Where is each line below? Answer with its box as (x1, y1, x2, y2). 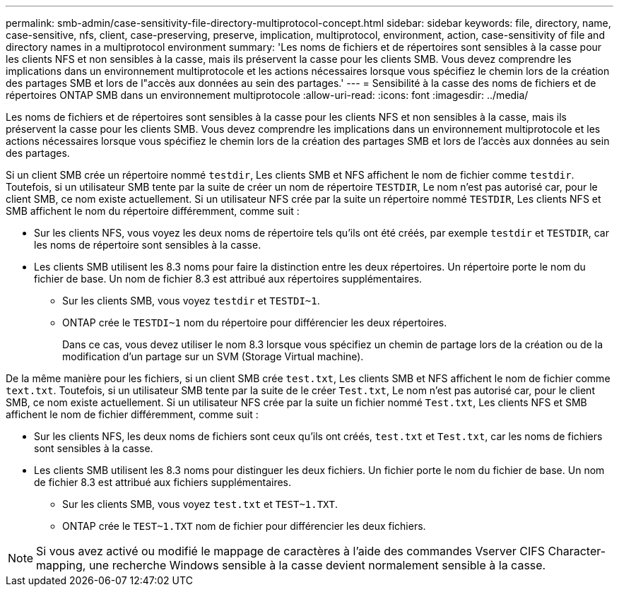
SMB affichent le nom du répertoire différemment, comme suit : (6, 205, 300, 217)
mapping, (36, 558, 86, 572)
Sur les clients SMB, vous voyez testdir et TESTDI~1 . (62, 295, 320, 307)
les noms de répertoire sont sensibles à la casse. (34, 239, 261, 251)
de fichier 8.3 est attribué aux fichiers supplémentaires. (34, 476, 292, 488)
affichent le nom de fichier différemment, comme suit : (6, 408, 259, 420)
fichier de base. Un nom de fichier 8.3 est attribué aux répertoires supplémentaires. (34, 273, 423, 285)
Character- (548, 544, 606, 558)
